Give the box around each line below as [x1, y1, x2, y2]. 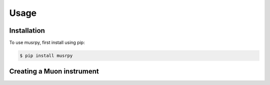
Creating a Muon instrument [9, 67, 99, 76]
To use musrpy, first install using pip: [9, 40, 85, 46]
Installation [9, 26, 45, 35]
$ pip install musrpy [19, 53, 73, 59]
